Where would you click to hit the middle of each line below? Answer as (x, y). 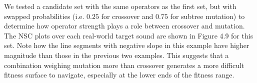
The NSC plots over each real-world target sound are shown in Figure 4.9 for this (129, 35)
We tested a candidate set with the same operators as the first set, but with (120, 6)
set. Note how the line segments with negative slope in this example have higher (127, 45)
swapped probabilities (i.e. (44, 16)
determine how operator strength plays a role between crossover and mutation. (124, 26)
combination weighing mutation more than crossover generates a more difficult (124, 65)
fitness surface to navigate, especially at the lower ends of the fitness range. (119, 75)
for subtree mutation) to (207, 16)
